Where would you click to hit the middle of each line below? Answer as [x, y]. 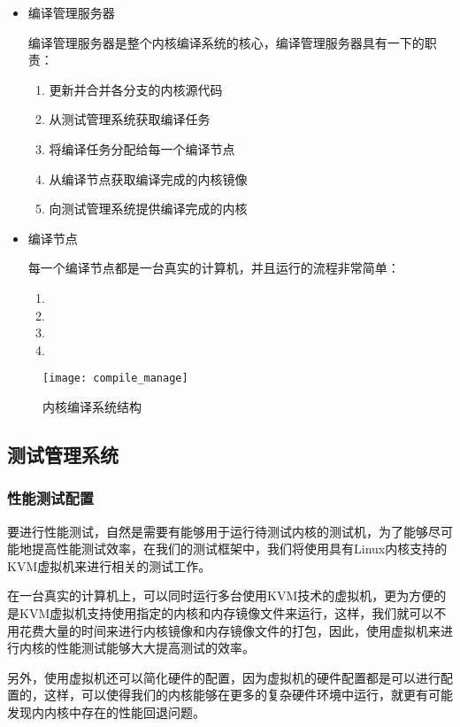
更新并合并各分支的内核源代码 [136, 89]
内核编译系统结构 [92, 406]
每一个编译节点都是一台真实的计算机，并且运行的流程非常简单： [214, 268]
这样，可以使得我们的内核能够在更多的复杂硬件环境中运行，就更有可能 [248, 695]
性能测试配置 [51, 498]
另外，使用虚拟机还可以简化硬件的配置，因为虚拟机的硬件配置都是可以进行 [224, 677]
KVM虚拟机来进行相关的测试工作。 [109, 565]
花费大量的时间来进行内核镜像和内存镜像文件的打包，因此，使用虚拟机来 [230, 630]
